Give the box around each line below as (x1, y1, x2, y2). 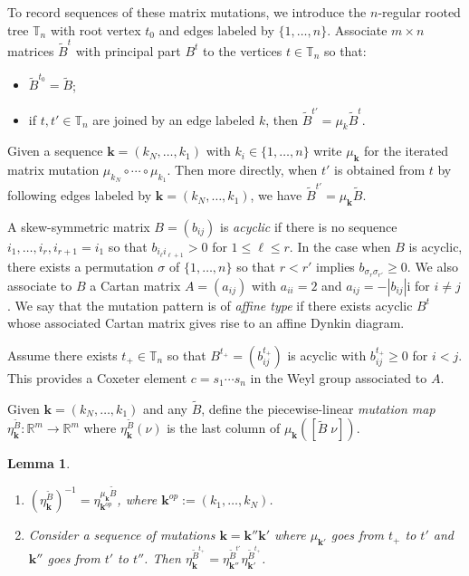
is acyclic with (287, 345, 367, 364)
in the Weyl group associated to (250, 368, 427, 387)
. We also (407, 256, 458, 275)
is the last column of (167, 418, 281, 437)
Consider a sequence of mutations (28, 525, 215, 544)
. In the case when (289, 236, 391, 255)
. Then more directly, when (167, 160, 318, 179)
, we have (250, 186, 302, 205)
